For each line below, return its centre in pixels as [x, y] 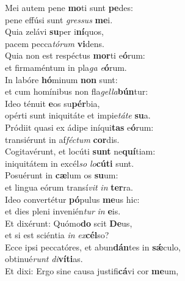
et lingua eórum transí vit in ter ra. [69, 187]
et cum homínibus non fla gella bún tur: [77, 91]
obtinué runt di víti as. [44, 259]
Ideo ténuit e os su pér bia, [53, 103]
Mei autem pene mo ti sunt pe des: [69, 7]
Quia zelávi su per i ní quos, [54, 31]
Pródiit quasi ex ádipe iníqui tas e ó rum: [79, 127]
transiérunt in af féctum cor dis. [62, 139]
